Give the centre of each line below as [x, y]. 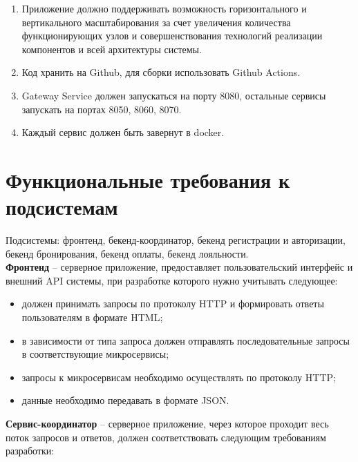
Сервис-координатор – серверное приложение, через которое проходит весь [167, 423]
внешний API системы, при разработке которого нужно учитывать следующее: [172, 280]
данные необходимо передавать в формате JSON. [125, 400]
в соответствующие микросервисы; [95, 354]
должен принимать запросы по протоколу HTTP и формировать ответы [173, 304]
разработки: [30, 451]
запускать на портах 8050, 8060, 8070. [102, 109]
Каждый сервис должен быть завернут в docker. [123, 132]
